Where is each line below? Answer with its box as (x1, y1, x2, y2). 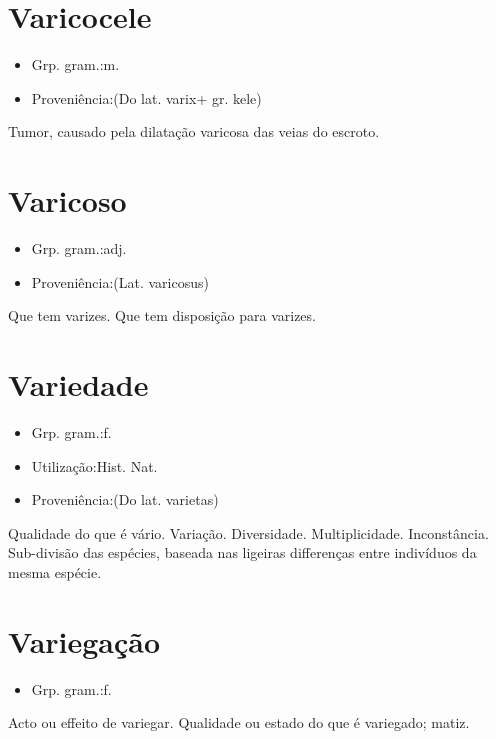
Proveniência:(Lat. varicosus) (31, 271, 209, 292)
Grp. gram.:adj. (31, 238, 127, 259)
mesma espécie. (8, 561, 102, 582)
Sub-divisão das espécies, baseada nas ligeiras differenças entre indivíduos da (8, 542, 477, 563)
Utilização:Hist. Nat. (31, 455, 158, 476)
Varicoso (8, 180, 127, 221)
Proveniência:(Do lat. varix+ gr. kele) (31, 87, 262, 108)
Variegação (8, 620, 161, 661)
